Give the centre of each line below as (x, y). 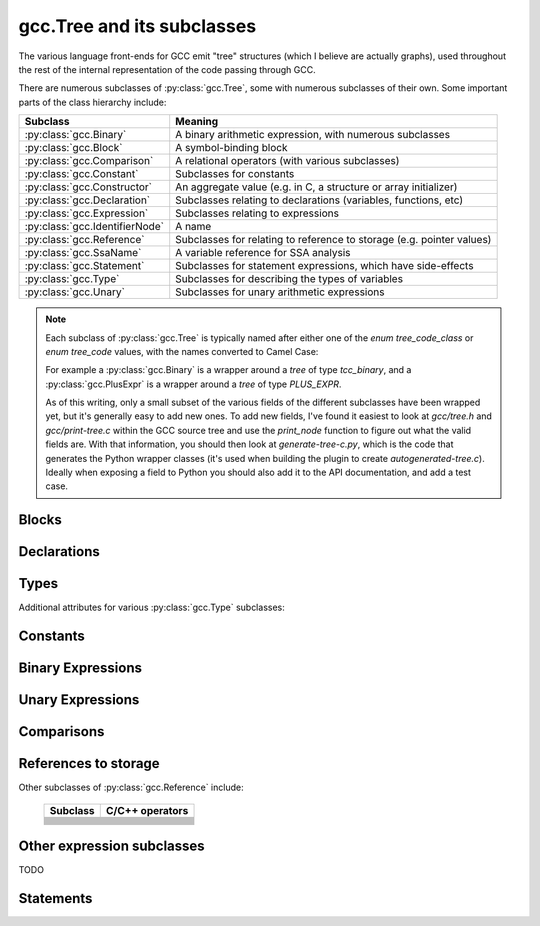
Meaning (197, 122)
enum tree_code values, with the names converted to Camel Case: (182, 351)
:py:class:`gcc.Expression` (86, 213)
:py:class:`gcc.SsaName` (83, 253)
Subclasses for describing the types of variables (289, 279)
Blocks (40, 520)
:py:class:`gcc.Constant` (81, 174)
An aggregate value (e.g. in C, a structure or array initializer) (316, 187)
